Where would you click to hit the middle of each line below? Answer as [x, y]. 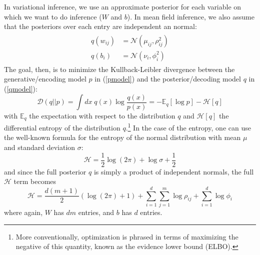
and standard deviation [40, 147]
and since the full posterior [45, 171]
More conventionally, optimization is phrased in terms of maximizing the [127, 236]
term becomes [35, 181]
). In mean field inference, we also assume [191, 16]
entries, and [96, 212]
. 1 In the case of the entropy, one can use [188, 127]
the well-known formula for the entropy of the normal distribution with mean [122, 137]
